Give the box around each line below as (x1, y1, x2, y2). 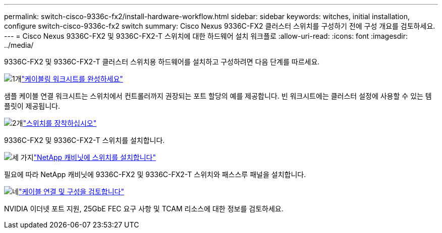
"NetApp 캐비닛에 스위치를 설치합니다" (33, 153, 156, 162)
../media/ (4, 41, 34, 49)
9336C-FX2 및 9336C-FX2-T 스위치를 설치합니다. (4, 136, 165, 144)
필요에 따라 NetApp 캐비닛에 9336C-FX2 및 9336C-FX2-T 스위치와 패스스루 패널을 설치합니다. (4, 170, 306, 179)
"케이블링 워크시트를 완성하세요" (21, 74, 123, 83)
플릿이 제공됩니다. (4, 102, 61, 110)
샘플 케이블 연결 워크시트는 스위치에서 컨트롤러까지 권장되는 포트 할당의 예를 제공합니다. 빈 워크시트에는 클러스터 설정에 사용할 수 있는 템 (4, 92, 432, 100)
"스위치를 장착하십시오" (23, 119, 97, 127)
